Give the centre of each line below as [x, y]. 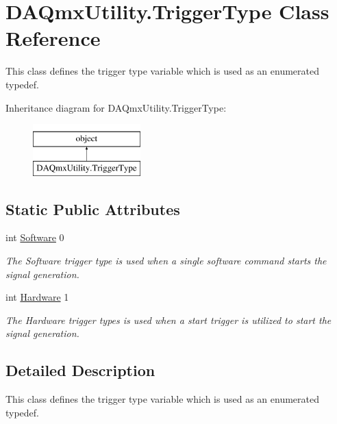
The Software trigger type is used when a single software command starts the [166, 261]
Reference [53, 38]
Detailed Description [80, 370]
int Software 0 [35, 237]
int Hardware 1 [37, 297]
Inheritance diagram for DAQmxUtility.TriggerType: [116, 107]
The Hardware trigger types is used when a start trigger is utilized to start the [168, 320]
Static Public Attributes [93, 209]
